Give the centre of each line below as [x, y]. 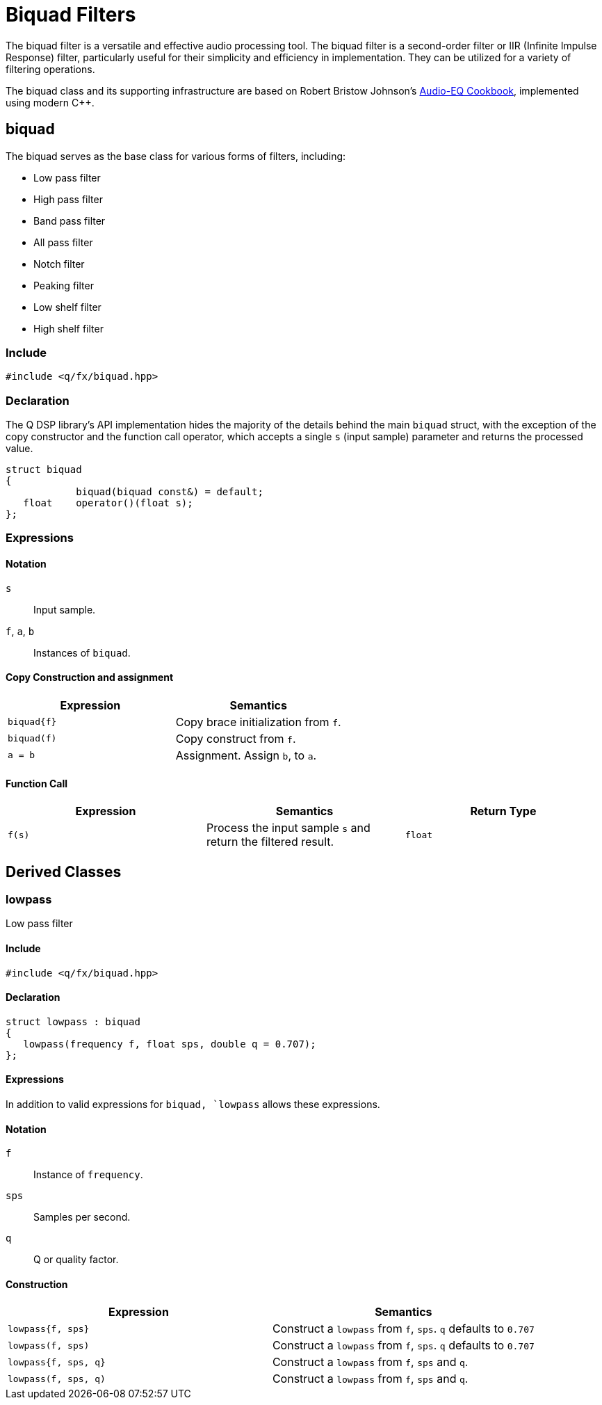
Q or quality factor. [76, 1260]
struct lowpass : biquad [73, 1021]
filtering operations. [50, 69]
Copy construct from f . [236, 738]
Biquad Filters [71, 15]
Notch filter [59, 264]
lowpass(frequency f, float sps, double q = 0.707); [170, 1044]
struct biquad [44, 470]
